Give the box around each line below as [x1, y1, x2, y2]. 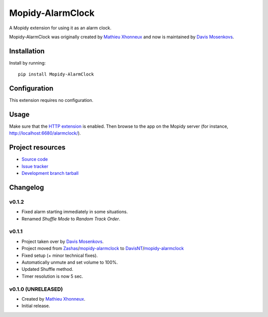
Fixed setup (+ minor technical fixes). [21, 252, 98, 258]
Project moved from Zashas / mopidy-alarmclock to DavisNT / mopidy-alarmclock [21, 245, 184, 251]
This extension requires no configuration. [9, 97, 94, 103]
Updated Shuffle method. [21, 266, 73, 272]
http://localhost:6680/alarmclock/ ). [9, 130, 81, 136]
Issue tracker [21, 163, 49, 169]
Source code [21, 157, 48, 162]
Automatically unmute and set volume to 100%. [21, 259, 118, 265]
